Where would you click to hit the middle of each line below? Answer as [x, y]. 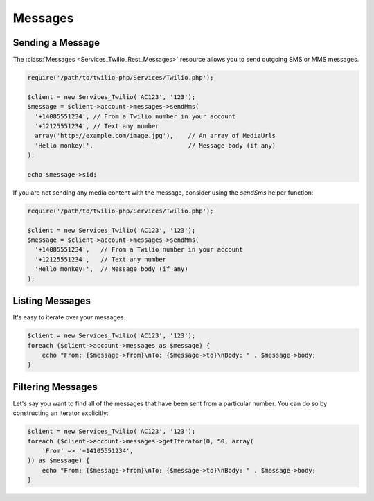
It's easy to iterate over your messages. [69, 317]
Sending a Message [56, 43]
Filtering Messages [55, 387]
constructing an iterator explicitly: [61, 413]
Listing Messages [52, 301]
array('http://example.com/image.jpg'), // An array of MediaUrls [155, 136]
